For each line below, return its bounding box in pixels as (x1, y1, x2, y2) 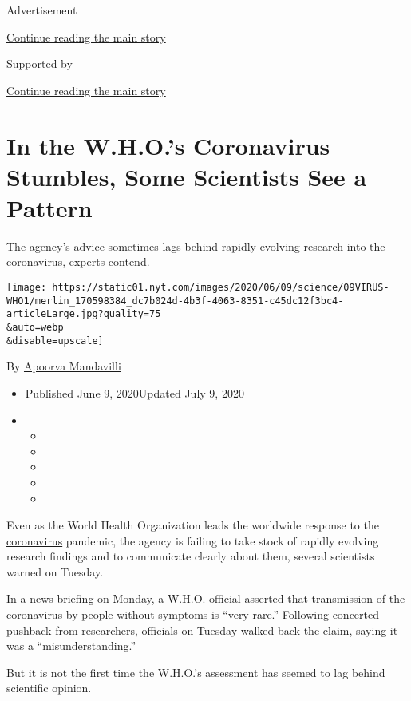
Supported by (6, 55, 73, 72)
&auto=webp (6, 322, 64, 334)
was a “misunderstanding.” (6, 637, 136, 654)
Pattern (6, 191, 93, 224)
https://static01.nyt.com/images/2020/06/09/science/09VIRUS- (52, 282, 389, 294)
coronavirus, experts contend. (6, 253, 150, 270)
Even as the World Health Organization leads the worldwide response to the (6, 517, 379, 533)
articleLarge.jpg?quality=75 (6, 308, 161, 320)
